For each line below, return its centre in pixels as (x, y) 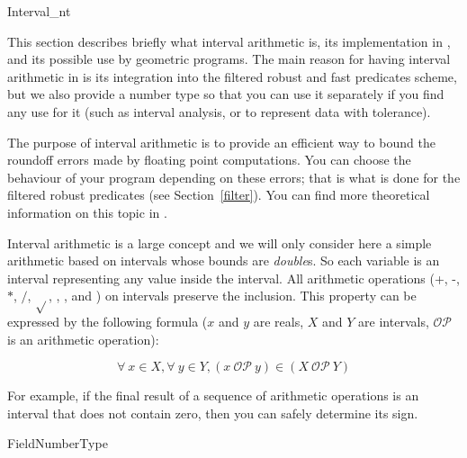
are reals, (278, 322)
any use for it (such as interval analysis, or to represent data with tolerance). (219, 111)
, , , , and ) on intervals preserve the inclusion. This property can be (222, 296)
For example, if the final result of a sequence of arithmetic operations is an (213, 395)
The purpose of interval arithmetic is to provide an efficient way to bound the (221, 142)
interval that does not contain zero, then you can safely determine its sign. (213, 413)
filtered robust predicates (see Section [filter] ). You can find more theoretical (219, 195)
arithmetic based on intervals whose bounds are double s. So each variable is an (224, 260)
